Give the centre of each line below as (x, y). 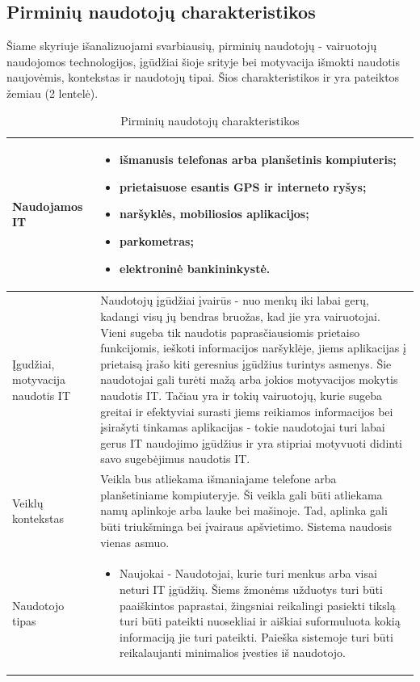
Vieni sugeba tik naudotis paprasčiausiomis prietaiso (230, 332)
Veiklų (28, 502)
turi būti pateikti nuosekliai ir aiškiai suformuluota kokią (260, 621)
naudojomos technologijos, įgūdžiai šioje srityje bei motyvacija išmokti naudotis (204, 61)
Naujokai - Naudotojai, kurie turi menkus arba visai (248, 573)
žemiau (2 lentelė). (52, 93)
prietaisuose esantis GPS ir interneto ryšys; (243, 186)
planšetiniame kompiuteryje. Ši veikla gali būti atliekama (241, 494)
